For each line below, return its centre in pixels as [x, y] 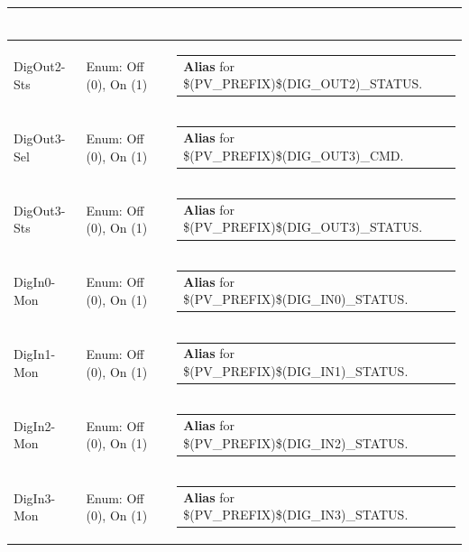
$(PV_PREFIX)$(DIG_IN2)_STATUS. [296, 442]
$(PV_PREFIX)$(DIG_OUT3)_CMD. [294, 155]
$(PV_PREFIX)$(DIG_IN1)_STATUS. [296, 370]
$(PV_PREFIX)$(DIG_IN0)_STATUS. [296, 299]
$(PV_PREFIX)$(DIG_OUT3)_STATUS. [303, 227]
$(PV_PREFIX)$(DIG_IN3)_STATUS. [296, 515]
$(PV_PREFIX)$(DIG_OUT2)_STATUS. [303, 83]
